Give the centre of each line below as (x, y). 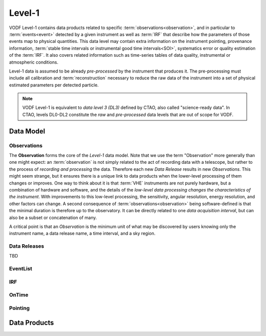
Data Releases (27, 246)
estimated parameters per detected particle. (54, 85)
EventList (21, 269)
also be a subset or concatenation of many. (53, 218)
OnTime (19, 295)
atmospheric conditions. (34, 62)
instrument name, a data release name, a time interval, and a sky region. (82, 233)
